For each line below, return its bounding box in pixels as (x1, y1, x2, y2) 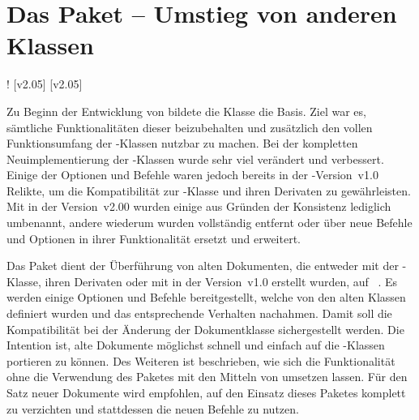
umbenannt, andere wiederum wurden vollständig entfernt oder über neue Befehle (6, 214, 413, 231)
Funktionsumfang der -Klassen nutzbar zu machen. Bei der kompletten (6, 135, 358, 152)
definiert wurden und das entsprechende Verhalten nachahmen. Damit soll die (6, 305, 392, 322)
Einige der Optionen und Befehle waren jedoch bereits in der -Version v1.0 (6, 166, 378, 183)
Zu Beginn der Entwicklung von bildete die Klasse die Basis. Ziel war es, (6, 102, 366, 119)
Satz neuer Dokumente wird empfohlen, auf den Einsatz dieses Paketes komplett (6, 384, 406, 401)
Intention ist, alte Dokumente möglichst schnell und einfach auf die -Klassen (6, 336, 385, 354)
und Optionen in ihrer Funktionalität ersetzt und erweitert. (6, 229, 301, 246)
